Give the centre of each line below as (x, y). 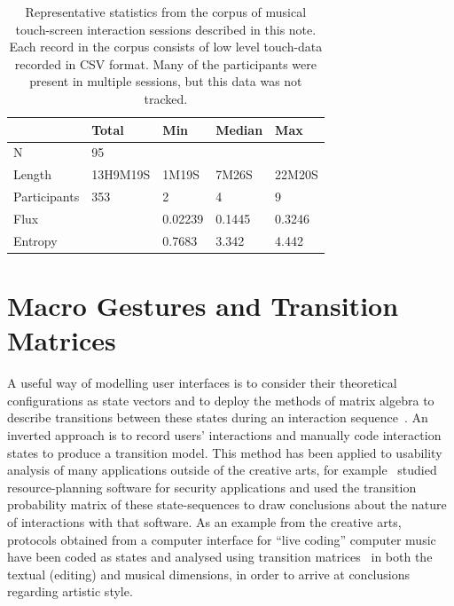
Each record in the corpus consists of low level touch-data (166, 47)
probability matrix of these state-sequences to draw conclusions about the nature (227, 504)
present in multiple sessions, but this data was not (166, 81)
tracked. (166, 98)
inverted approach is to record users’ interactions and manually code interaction (224, 434)
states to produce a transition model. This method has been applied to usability (225, 452)
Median (239, 129)
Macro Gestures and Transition (203, 306)
